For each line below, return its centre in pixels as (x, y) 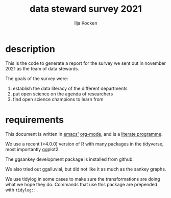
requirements (34, 120)
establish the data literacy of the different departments (70, 88)
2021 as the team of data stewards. (42, 68)
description (30, 49)
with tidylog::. (22, 190)
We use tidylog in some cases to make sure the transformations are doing (83, 179)
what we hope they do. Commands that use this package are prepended (81, 184)
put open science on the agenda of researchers (63, 94)
